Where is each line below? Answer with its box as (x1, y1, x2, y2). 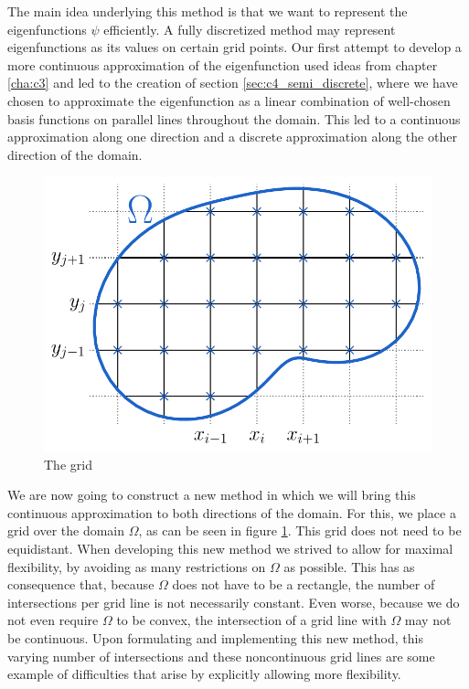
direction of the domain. (7, 144, 143, 164)
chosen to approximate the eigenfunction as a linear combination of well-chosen (7, 90, 451, 110)
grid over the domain (7, 521, 125, 540)
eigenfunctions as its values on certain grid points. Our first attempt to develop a (7, 37, 462, 57)
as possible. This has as (283, 556, 415, 576)
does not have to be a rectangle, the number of (172, 575, 435, 594)
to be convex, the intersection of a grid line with (116, 610, 387, 630)
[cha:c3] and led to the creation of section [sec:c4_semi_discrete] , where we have (7, 73, 458, 92)
